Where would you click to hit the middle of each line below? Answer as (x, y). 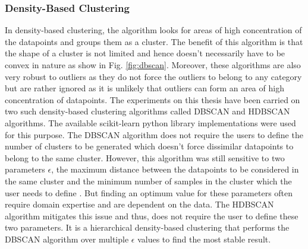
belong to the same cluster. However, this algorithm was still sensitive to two (145, 157)
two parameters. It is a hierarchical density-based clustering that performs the (147, 227)
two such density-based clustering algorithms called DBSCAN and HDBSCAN (147, 111)
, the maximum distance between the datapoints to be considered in (175, 169)
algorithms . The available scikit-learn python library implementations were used (150, 122)
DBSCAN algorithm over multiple (67, 239)
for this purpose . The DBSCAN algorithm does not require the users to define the (154, 134)
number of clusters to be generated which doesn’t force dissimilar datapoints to (149, 146)
